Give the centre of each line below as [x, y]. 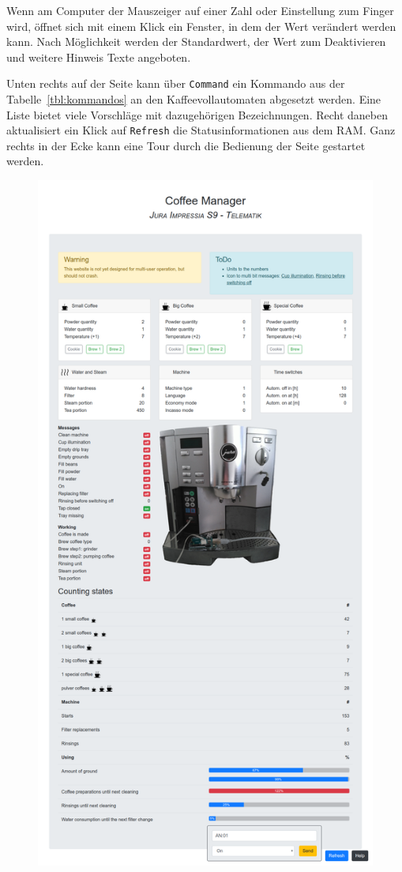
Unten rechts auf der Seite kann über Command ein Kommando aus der [176, 83]
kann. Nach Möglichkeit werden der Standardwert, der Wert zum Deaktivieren [196, 42]
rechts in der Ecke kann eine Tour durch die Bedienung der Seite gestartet [186, 145]
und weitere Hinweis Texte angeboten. [99, 57]
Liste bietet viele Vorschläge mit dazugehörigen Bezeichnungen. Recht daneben [197, 114]
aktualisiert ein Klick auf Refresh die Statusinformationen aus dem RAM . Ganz [201, 130]
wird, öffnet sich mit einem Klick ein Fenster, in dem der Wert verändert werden [201, 26]
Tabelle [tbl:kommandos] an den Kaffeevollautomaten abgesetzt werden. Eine [194, 99]
